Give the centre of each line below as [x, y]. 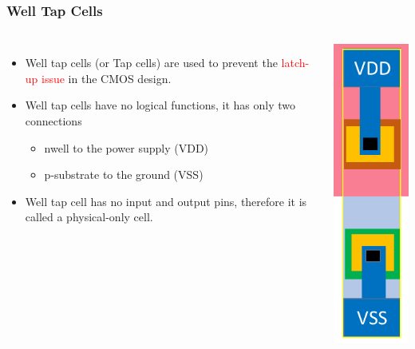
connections [53, 121]
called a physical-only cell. [89, 217]
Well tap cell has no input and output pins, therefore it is [166, 201]
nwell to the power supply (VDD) [126, 147]
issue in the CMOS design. [107, 78]
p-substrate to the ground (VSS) [124, 174]
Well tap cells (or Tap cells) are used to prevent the [151, 63]
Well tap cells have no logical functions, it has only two [160, 105]
